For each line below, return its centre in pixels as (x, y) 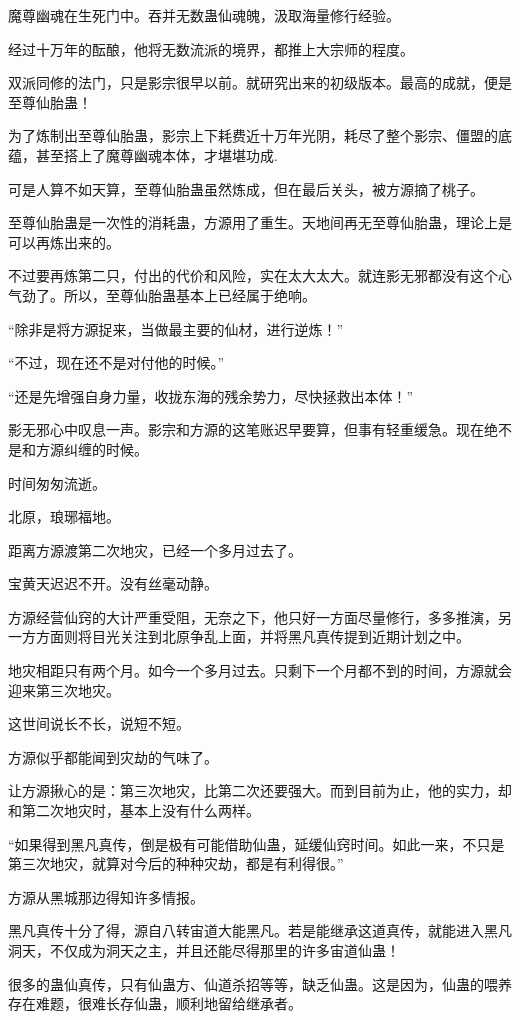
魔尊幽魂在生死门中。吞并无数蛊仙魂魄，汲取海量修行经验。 (204, 15)
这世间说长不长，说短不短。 (99, 723)
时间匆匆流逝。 (57, 482)
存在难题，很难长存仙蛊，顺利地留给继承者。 (155, 1003)
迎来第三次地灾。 (64, 689)
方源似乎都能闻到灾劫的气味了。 (113, 756)
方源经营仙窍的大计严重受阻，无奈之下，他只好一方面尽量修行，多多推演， (253, 616)
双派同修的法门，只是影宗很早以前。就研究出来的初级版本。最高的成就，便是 (260, 82)
